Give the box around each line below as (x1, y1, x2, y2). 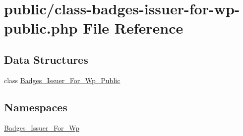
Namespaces (4, 99, 67, 114)
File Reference (83, 18, 183, 38)
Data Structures (4, 51, 88, 67)
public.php (4, 18, 78, 38)
